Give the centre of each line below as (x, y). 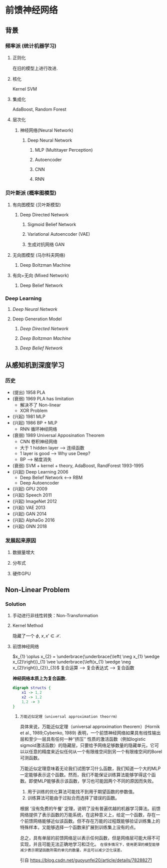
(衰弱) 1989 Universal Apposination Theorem (58, 436)
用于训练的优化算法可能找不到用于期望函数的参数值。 (82, 791)
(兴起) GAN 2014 (29, 514)
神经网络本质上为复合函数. (39, 678)
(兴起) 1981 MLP (29, 416)
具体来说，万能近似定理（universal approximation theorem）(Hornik (90, 726)
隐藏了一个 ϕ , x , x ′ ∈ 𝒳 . (36, 636)
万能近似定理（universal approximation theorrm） (69, 716)
